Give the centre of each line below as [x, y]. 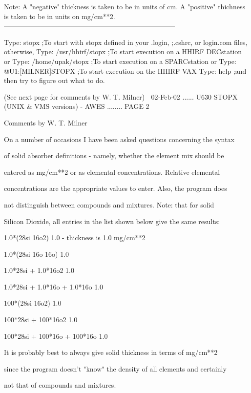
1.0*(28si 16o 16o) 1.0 [37, 254]
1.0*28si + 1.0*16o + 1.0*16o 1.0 [54, 286]
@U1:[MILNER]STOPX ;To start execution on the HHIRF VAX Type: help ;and [125, 71]
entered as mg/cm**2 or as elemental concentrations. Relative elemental [112, 172]
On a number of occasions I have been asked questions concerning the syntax [119, 139]
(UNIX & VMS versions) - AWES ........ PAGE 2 [77, 106]
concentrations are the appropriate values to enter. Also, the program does [115, 188]
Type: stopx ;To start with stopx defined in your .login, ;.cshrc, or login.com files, [126, 42]
